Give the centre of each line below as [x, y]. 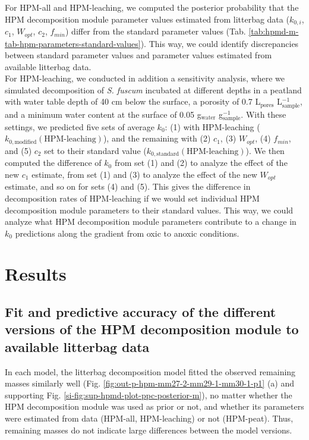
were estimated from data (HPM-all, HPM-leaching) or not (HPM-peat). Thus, [149, 418]
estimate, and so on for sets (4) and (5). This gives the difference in [128, 186]
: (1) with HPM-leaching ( [212, 126]
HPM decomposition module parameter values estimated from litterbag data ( [147, 19]
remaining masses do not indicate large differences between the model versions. [149, 430]
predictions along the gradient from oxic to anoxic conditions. [127, 233]
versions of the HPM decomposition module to [152, 329]
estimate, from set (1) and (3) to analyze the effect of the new [144, 174]
